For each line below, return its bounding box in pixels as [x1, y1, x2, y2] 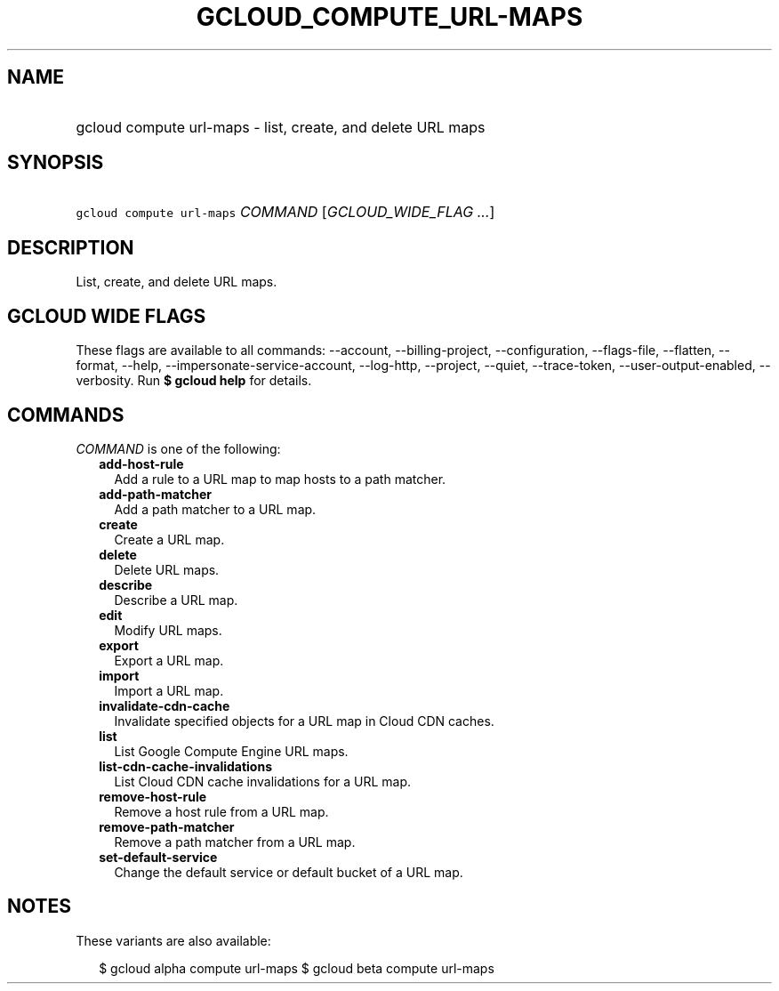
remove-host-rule [99, 788, 207, 804]
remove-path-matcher [99, 818, 235, 834]
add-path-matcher [99, 486, 212, 502]
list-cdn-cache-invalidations [99, 758, 272, 774]
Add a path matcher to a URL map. [114, 501, 317, 517]
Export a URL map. [114, 652, 224, 668]
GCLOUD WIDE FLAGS [7, 304, 206, 327]
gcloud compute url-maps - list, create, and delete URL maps [76, 117, 486, 136]
